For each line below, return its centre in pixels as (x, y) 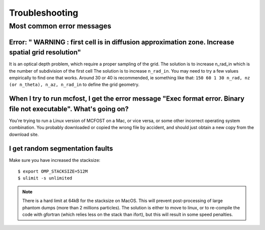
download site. (24, 134)
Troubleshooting (44, 13)
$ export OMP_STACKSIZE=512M (53, 171)
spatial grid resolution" (45, 52)
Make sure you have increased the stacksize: (55, 160)
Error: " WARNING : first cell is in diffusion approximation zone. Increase (122, 42)
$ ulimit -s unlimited (45, 178)
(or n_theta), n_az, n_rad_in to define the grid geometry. (74, 85)
